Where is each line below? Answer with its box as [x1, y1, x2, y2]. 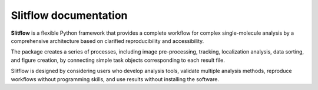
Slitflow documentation [11, 9, 128, 22]
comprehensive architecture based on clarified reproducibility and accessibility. [11, 37, 204, 44]
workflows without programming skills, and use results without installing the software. [11, 75, 220, 82]
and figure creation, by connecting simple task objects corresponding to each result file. [11, 56, 225, 64]
